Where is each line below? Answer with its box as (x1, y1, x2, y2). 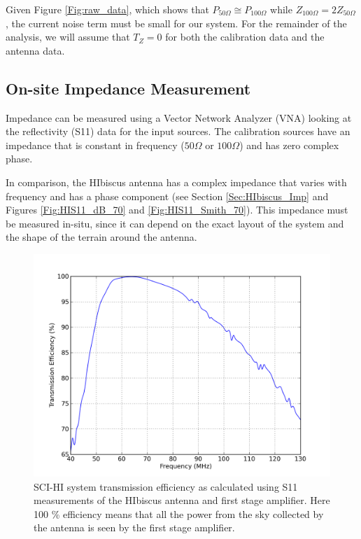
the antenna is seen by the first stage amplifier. (34, 520, 235, 535)
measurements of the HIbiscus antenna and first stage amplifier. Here (34, 493, 330, 507)
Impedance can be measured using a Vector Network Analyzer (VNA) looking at (6, 110, 352, 125)
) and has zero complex (239, 137, 339, 152)
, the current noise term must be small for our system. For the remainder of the (6, 15, 347, 30)
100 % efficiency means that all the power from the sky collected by (34, 506, 324, 521)
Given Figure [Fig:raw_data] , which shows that (6, 2, 209, 16)
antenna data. (6, 43, 65, 57)
